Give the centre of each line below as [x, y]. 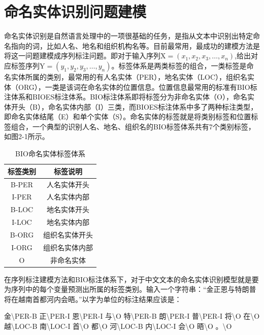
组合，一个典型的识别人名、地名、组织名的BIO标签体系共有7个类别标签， [133, 126]
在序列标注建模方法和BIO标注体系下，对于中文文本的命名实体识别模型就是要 [131, 279]
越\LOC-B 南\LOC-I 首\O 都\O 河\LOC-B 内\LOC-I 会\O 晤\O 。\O [118, 326]
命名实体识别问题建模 [75, 11]
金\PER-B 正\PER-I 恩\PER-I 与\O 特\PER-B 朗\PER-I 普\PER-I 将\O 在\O [132, 316]
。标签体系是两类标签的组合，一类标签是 [179, 65]
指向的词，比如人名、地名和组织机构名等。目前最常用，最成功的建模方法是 [135, 45]
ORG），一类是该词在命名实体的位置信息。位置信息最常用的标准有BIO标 [138, 87]
